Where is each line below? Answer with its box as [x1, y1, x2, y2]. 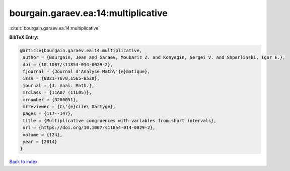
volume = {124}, [23, 132, 63, 137]
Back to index [9, 158, 38, 165]
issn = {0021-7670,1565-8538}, [23, 76, 100, 81]
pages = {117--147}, [23, 111, 74, 116]
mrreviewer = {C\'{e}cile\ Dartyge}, [23, 104, 116, 110]
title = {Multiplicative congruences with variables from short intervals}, [23, 118, 216, 123]
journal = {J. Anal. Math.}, [23, 83, 95, 88]
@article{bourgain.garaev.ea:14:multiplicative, [20, 48, 142, 53]
